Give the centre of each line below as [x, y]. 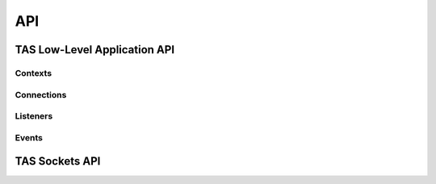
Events [29, 137]
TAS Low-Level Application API [95, 50]
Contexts [34, 73]
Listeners [34, 116]
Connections [41, 94]
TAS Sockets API [58, 161]
